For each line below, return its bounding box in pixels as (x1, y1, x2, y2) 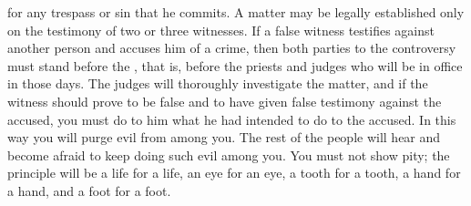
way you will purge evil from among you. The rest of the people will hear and (7, 128, 441, 147)
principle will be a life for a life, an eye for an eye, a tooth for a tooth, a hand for (7, 163, 461, 182)
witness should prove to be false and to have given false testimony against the (7, 91, 442, 110)
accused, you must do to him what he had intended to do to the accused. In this (7, 109, 456, 129)
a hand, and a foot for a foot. (7, 180, 171, 200)
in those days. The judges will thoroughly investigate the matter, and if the (7, 74, 428, 93)
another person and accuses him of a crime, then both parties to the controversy (7, 38, 456, 57)
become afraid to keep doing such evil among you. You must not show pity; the (7, 145, 450, 164)
